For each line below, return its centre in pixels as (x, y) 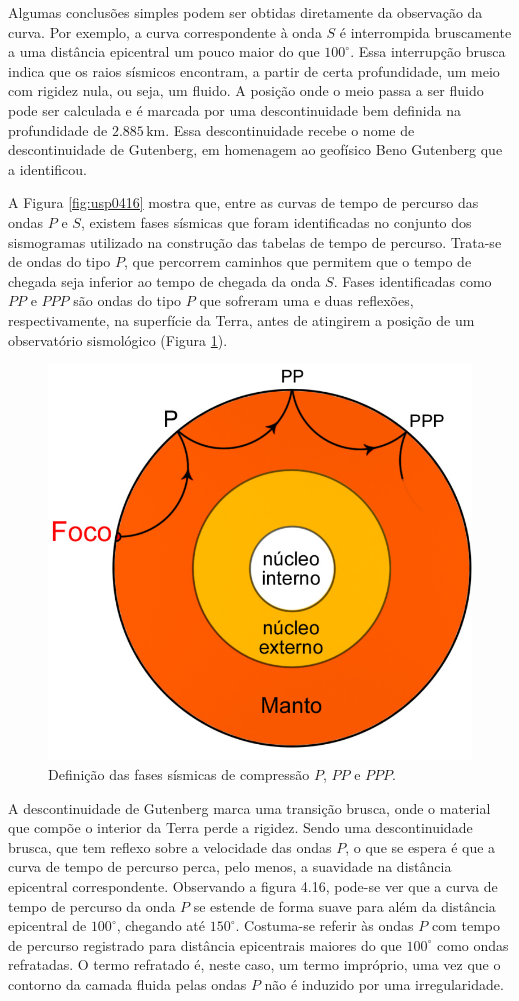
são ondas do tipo (127, 300)
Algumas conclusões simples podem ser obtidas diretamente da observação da (245, 12)
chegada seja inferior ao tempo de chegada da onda (164, 280)
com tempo (465, 925)
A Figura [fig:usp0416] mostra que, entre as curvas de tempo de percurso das (243, 202)
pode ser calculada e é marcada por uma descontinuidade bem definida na (234, 109)
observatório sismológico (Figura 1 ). (118, 339)
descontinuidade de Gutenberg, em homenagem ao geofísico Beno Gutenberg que (255, 149)
